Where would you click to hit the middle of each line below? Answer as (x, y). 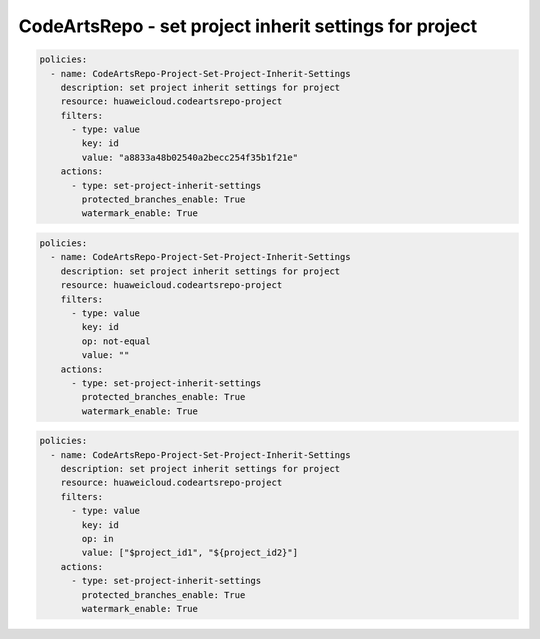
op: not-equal (116, 341)
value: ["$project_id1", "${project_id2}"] (190, 553)
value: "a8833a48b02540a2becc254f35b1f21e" (190, 157)
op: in (97, 539)
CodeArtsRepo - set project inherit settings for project (248, 26)
